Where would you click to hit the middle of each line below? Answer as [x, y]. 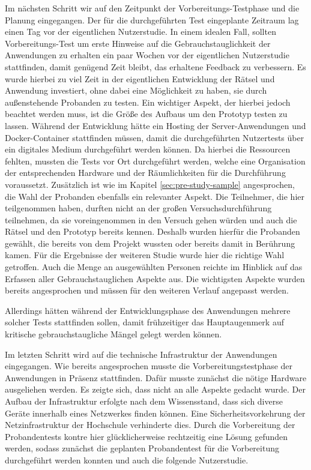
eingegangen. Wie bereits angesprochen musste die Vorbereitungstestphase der [149, 366]
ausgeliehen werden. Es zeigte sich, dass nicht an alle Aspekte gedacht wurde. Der [155, 389]
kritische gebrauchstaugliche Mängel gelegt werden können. [113, 334]
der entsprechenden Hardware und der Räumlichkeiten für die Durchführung [145, 173]
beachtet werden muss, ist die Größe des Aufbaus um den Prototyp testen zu [146, 114]
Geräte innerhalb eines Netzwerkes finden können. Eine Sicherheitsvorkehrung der [155, 413]
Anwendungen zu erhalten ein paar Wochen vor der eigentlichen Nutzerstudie [147, 55]
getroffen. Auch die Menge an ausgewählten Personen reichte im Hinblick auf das [154, 267]
